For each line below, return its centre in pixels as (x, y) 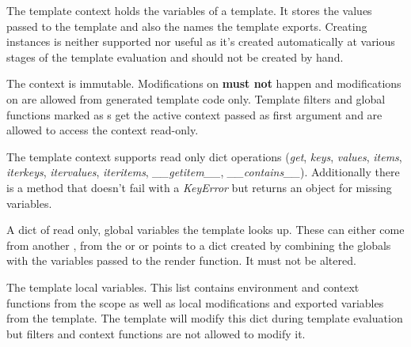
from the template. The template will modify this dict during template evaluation (205, 318)
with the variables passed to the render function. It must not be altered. (181, 260)
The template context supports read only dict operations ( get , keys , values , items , (204, 156)
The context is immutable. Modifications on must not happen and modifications (204, 83)
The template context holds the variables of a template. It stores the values (189, 10)
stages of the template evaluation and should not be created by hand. (175, 57)
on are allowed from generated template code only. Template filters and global (196, 98)
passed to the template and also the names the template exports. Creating (187, 26)
